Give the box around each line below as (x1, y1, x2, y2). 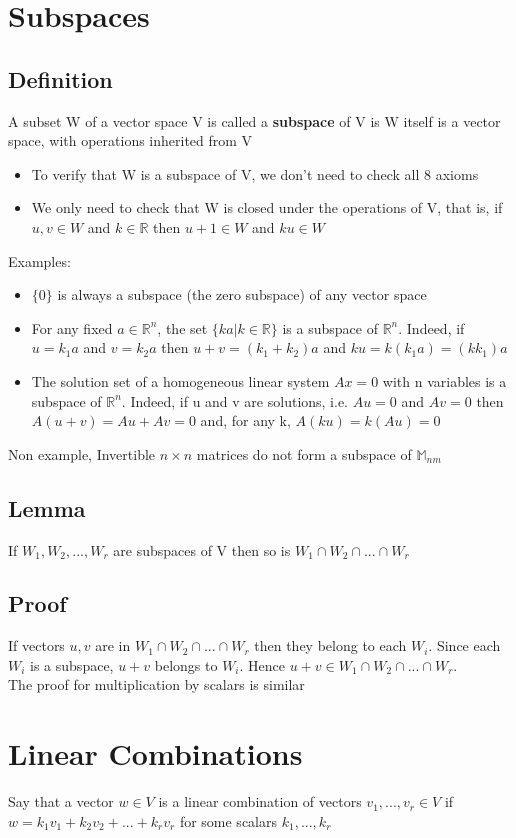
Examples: (8, 250, 71, 271)
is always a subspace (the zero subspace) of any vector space (57, 284, 427, 305)
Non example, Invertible (8, 443, 156, 464)
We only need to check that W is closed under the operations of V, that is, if (31, 197, 503, 218)
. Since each (428, 635, 501, 656)
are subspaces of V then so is (113, 539, 291, 560)
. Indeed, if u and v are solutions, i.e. (121, 390, 349, 411)
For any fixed (31, 317, 113, 338)
